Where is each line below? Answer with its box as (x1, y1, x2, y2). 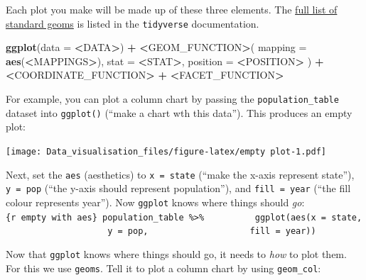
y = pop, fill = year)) (107, 226, 316, 237)
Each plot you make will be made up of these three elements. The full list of (6, 2, 338, 16)
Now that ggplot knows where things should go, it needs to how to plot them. (6, 246, 347, 261)
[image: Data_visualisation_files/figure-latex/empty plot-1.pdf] (6, 146, 327, 157)
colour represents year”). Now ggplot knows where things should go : (6, 194, 305, 209)
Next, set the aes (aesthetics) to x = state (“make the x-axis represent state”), (6, 167, 355, 181)
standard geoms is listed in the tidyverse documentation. (6, 16, 259, 30)
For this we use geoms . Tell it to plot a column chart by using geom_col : (6, 260, 321, 275)
